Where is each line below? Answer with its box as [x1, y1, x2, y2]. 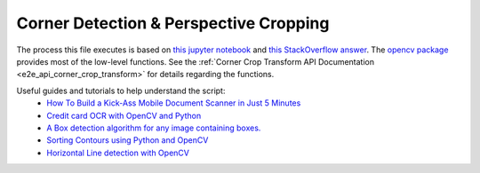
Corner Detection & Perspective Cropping [16, 13, 330, 33]
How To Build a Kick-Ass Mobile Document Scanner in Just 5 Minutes [46, 98, 301, 108]
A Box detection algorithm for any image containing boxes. [46, 122, 261, 133]
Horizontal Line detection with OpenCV [46, 147, 190, 158]
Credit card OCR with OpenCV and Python [46, 110, 202, 121]
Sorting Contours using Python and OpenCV [46, 135, 209, 145]
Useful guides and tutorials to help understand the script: [16, 85, 226, 96]
